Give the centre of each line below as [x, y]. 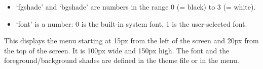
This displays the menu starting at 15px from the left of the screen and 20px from [131, 41]
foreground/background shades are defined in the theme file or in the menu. [122, 60]
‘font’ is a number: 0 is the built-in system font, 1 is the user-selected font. [131, 23]
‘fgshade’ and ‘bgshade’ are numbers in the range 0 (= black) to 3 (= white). [136, 7]
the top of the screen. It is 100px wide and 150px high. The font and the [117, 50]
